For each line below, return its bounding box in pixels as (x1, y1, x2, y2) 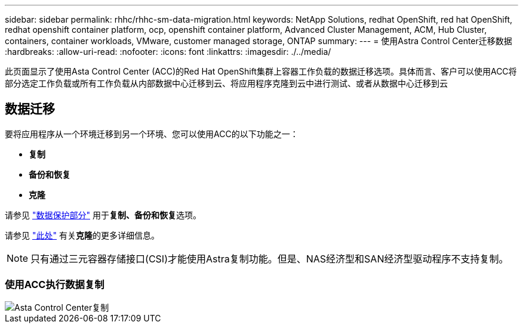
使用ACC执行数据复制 (5, 279, 104, 291)
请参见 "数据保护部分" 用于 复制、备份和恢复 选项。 (5, 209, 201, 220)
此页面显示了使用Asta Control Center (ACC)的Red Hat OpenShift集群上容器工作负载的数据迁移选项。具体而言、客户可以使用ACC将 (5, 66, 517, 76)
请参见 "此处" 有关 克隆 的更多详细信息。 (5, 230, 159, 240)
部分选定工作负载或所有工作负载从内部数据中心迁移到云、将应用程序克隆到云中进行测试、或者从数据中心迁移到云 (5, 78, 448, 88)
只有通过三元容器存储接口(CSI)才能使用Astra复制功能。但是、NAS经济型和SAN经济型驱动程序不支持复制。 (30, 252, 509, 265)
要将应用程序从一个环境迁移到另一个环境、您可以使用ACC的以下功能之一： (5, 128, 299, 139)
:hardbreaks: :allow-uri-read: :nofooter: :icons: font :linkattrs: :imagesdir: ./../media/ (5, 47, 331, 57)
